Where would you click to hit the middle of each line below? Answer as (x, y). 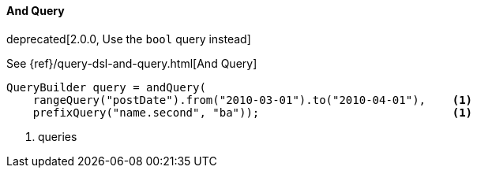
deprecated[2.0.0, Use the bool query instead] (129, 39)
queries (58, 136)
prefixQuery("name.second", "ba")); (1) (253, 112)
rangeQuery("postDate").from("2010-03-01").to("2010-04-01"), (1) (253, 100)
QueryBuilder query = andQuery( (106, 87)
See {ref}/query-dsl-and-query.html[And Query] (132, 63)
